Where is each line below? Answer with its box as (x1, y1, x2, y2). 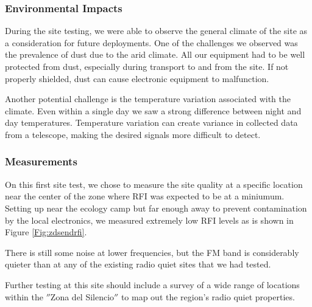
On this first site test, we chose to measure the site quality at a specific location (5, 178, 303, 190)
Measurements (5, 154, 77, 169)
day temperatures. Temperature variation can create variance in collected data (5, 116, 298, 129)
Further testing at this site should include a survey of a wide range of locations (5, 278, 300, 291)
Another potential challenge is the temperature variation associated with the (5, 92, 291, 105)
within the (5, 290, 44, 303)
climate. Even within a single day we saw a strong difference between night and (5, 104, 302, 117)
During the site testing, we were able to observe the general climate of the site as (5, 24, 308, 37)
